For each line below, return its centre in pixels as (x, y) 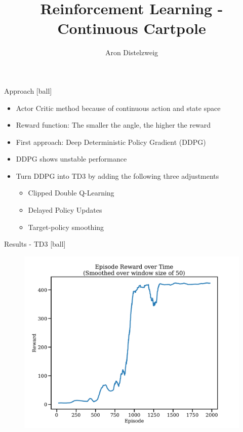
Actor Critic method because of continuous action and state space (118, 108)
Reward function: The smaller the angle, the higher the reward (113, 125)
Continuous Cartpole (132, 28)
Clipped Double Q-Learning (71, 193)
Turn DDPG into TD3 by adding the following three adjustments (117, 175)
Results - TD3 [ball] (35, 244)
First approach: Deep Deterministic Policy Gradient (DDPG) (111, 142)
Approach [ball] (28, 90)
